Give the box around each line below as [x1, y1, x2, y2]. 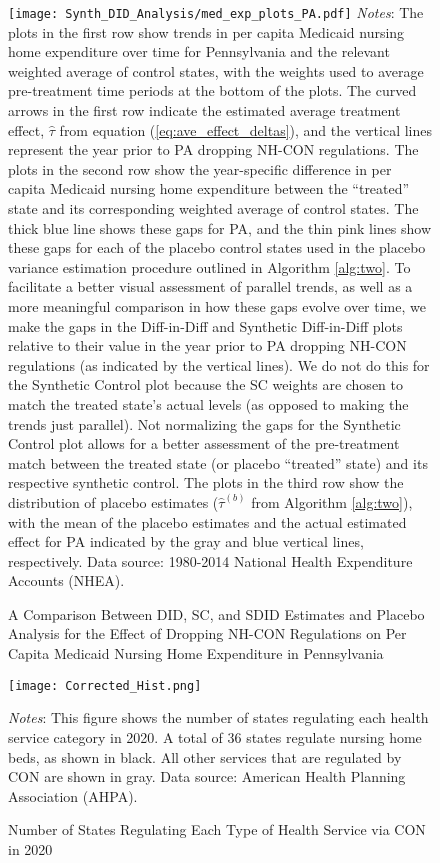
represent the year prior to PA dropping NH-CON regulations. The [8, 139, 419, 160]
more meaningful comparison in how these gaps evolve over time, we [8, 295, 426, 316]
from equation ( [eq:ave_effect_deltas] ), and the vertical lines [59, 119, 432, 140]
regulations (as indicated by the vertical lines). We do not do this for [8, 354, 430, 375]
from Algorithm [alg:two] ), [251, 491, 413, 512]
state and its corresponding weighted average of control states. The [8, 198, 419, 218]
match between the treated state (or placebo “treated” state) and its [8, 452, 428, 473]
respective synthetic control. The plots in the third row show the [8, 472, 404, 493]
